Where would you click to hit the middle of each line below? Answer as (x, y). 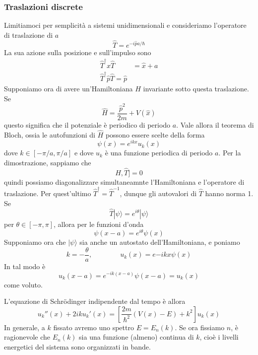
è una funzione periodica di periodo (159, 153)
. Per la (230, 153)
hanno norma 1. (229, 193)
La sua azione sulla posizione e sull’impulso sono (78, 52)
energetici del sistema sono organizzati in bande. (77, 346)
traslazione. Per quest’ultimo (48, 193)
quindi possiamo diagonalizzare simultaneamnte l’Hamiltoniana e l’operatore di (124, 181)
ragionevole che (27, 337)
